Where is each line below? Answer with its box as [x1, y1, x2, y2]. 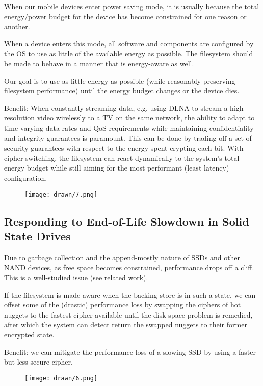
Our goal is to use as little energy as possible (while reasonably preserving [4, 75, 235, 86]
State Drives [4, 228, 71, 244]
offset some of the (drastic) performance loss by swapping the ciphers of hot [4, 299, 241, 310]
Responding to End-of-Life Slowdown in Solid [4, 213, 249, 229]
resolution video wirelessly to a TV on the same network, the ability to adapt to [4, 112, 255, 123]
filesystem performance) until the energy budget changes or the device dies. [4, 85, 240, 96]
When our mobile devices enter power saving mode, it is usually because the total [4, 1, 259, 11]
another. [4, 21, 30, 32]
